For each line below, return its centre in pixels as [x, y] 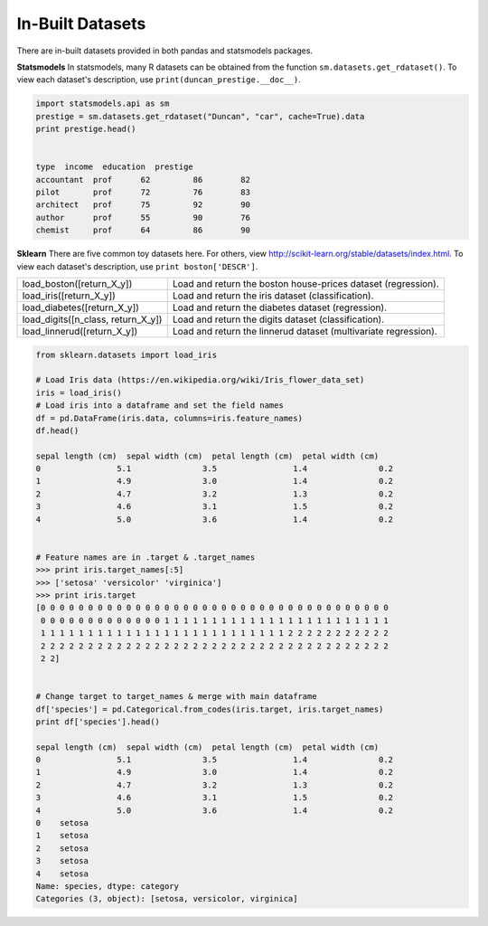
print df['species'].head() [98, 722]
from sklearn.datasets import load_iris [126, 354]
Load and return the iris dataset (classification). [273, 296]
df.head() [57, 430]
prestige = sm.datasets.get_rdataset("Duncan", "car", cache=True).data [200, 116]
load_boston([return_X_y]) [77, 283]
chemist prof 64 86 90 [143, 230]
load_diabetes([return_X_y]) [81, 307]
